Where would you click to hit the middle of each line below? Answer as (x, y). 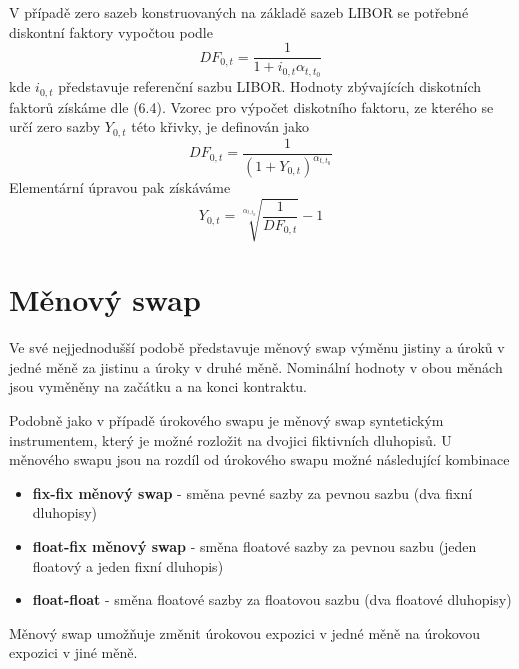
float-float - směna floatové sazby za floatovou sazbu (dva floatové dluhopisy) (272, 599)
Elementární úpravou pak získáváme (120, 187)
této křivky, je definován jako (220, 126)
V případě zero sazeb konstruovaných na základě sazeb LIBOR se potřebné (239, 12)
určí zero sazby (55, 126)
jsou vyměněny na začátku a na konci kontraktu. (158, 386)
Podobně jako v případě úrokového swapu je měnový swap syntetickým (226, 420)
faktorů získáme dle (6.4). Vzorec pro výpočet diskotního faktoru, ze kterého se (251, 106)
